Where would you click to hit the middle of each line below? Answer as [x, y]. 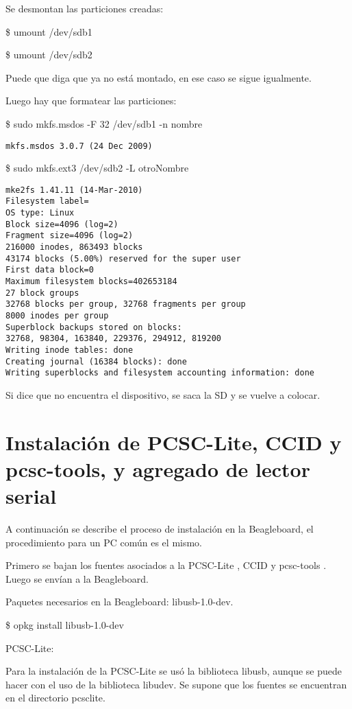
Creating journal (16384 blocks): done [96, 361]
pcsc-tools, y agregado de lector [158, 468]
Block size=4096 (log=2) [62, 224]
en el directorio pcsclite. [55, 698]
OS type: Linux [40, 213]
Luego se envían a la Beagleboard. [77, 578]
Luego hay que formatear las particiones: [91, 101]
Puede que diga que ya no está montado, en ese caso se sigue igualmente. [159, 77]
